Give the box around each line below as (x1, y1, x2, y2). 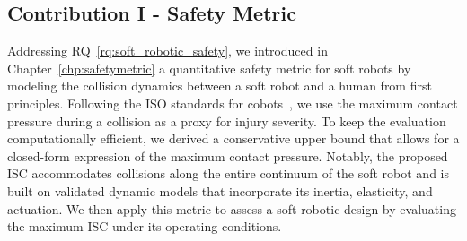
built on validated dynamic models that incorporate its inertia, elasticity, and (7, 181, 433, 200)
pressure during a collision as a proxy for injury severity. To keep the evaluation (7, 111, 446, 130)
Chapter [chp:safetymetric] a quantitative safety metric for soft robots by (7, 58, 411, 77)
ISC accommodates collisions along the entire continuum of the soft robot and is (7, 164, 450, 183)
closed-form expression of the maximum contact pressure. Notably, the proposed (7, 146, 448, 165)
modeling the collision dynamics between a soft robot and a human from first (7, 76, 432, 95)
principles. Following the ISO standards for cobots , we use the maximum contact (7, 93, 458, 112)
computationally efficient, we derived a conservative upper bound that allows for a (7, 129, 460, 148)
